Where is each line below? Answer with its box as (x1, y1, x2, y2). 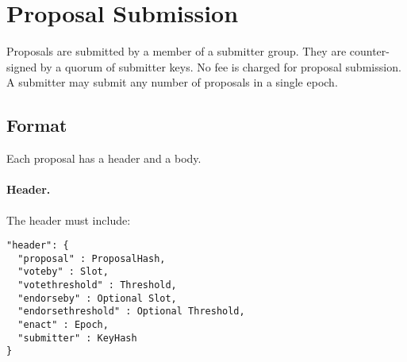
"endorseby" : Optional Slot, (17, 292, 177, 304)
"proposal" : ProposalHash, (17, 252, 166, 264)
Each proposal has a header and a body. (6, 150, 202, 167)
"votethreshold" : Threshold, (17, 279, 177, 291)
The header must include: (6, 211, 131, 228)
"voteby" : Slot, (17, 266, 109, 278)
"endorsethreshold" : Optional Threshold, (17, 306, 245, 318)
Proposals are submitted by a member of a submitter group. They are (6, 43, 347, 60)
